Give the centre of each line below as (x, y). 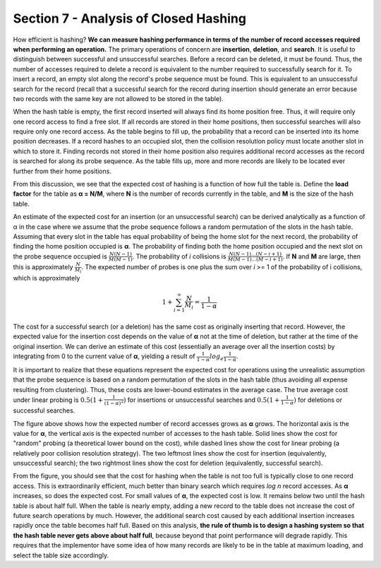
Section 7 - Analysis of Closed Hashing (130, 18)
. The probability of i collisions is (179, 256)
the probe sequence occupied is (60, 256)
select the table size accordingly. (61, 555)
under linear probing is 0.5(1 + (58, 400)
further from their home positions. (62, 171)
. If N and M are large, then (322, 256)
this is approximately (43, 267)
